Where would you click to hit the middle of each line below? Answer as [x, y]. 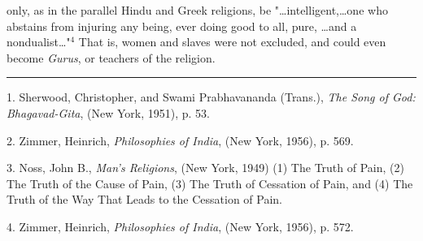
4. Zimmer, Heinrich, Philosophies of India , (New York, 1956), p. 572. [180, 226]
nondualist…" [39, 42]
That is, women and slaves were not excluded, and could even [232, 42]
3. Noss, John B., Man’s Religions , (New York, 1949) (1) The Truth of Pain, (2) [205, 168]
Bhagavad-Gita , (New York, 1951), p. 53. [108, 112]
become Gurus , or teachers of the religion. [111, 57]
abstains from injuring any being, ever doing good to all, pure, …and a [182, 26]
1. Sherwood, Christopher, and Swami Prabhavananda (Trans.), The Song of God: [211, 97]
